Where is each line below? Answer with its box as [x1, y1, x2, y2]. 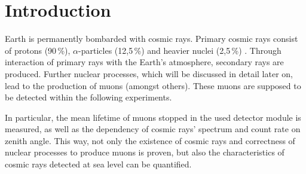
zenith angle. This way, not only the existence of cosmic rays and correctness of [5, 134, 295, 146]
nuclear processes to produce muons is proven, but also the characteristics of [5, 146, 284, 158]
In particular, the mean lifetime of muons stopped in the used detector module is [5, 111, 301, 123]
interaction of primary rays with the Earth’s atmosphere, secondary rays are [5, 56, 284, 68]
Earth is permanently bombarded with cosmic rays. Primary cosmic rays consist [5, 32, 298, 45]
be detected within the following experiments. [5, 91, 172, 103]
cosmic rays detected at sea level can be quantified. [5, 158, 192, 170]
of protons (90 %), [5, 44, 71, 56]
